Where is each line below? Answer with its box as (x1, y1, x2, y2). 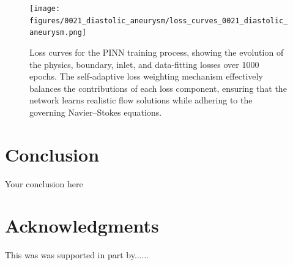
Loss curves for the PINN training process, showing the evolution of (29, 45, 284, 58)
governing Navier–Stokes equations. (29, 105, 162, 118)
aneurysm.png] (29, 28, 87, 37)
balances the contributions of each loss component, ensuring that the (29, 81, 287, 94)
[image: (29, 4, 61, 13)
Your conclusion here (5, 177, 83, 190)
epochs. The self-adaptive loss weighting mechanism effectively (29, 70, 263, 83)
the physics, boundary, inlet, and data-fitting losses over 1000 (29, 58, 259, 70)
